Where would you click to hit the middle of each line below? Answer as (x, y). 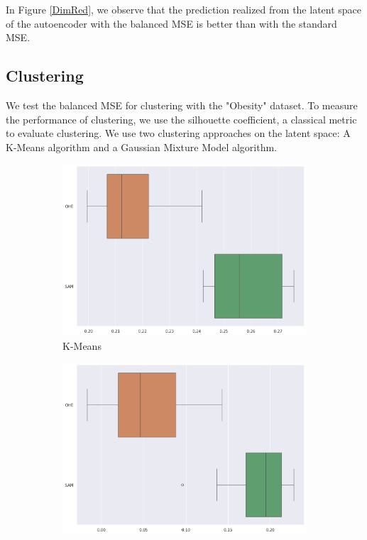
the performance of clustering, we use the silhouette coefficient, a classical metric (181, 119)
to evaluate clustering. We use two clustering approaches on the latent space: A (178, 133)
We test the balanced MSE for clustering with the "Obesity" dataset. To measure (182, 105)
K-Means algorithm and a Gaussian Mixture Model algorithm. (141, 147)
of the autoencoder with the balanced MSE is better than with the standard (171, 23)
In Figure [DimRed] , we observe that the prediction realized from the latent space (184, 9)
